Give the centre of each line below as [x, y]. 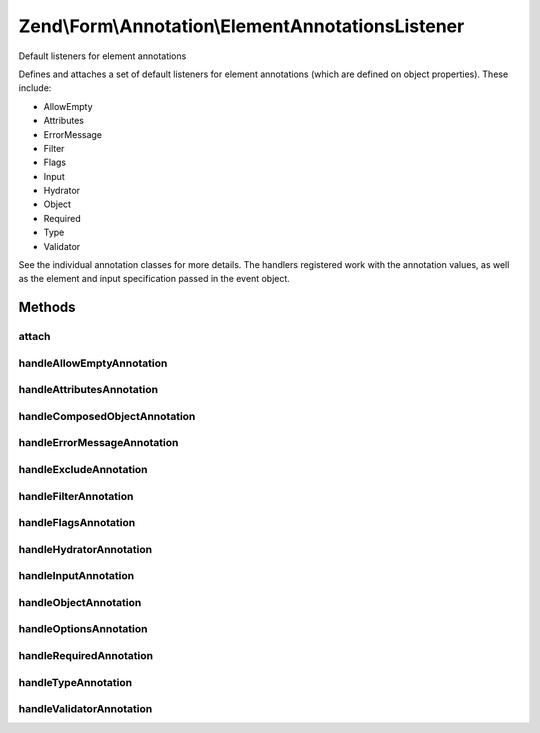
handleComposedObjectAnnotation [107, 416]
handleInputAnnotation [76, 576]
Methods [47, 307]
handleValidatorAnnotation [85, 709]
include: [35, 88]
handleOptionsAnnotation [83, 629]
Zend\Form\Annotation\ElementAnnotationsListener [241, 26]
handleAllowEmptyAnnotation [93, 363]
